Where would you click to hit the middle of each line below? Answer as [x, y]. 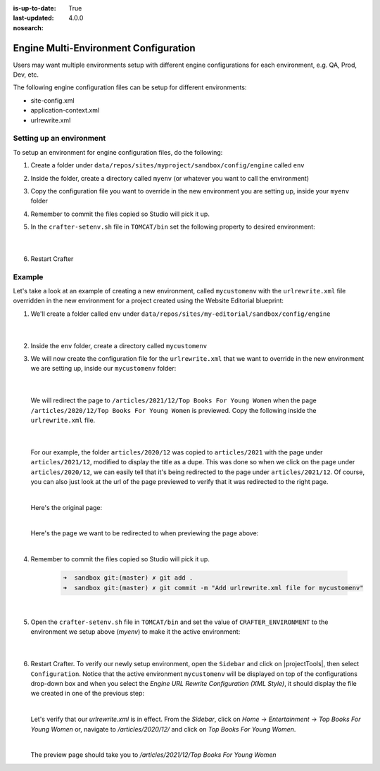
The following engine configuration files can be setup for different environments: [130, 87]
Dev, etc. [26, 75]
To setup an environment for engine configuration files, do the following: [118, 152]
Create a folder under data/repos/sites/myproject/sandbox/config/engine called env [168, 165]
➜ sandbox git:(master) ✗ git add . [128, 578]
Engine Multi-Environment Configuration [104, 48]
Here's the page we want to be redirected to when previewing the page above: [145, 533]
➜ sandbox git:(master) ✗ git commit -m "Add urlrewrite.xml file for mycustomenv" [213, 588]
